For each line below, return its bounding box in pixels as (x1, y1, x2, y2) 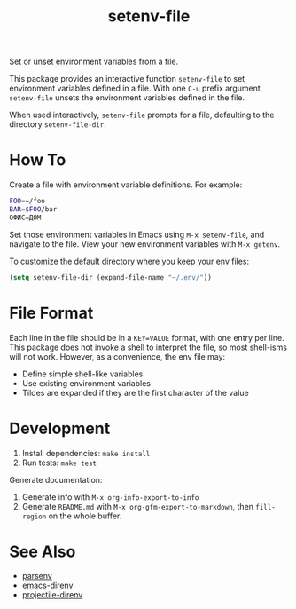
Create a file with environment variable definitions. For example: (9, 179, 243, 190)
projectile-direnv (21, 589, 83, 600)
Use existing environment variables (21, 377, 151, 388)
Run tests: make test (21, 457, 97, 468)
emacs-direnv (21, 580, 74, 591)
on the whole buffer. (48, 510, 122, 521)
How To (9, 150, 66, 170)
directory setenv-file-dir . (9, 119, 106, 130)
